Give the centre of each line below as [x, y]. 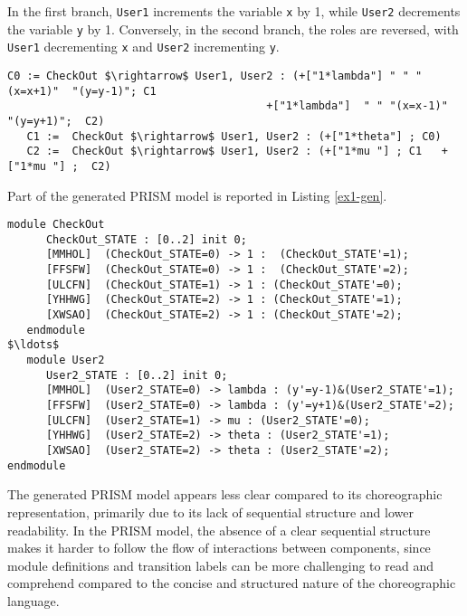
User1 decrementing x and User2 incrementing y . [143, 47]
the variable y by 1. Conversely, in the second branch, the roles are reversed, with [233, 28]
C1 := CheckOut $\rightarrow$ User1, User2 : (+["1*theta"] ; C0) [234, 136]
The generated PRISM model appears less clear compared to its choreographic [225, 494]
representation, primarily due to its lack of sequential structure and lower [210, 512]
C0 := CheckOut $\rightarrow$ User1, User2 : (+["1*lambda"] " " [208, 76]
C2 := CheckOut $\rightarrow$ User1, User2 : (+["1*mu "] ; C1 [224, 152]
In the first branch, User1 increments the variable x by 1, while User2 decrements [234, 11]
